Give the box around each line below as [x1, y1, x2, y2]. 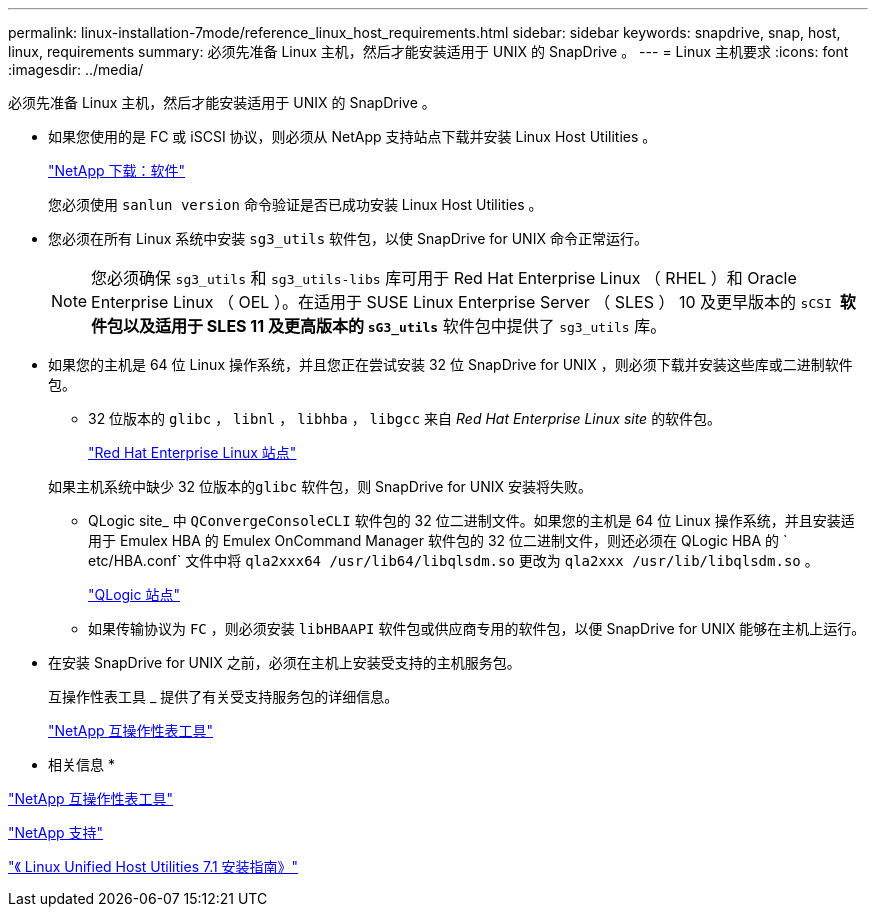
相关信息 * [48, 756, 115, 773]
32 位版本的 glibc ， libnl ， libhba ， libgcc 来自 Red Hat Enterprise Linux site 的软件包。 [88, 410, 722, 427]
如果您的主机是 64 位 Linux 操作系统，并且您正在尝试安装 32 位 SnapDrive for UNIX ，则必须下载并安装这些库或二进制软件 [48, 356, 853, 373]
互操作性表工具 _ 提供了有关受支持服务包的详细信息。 [48, 688, 399, 705]
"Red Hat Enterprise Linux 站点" [88, 444, 297, 461]
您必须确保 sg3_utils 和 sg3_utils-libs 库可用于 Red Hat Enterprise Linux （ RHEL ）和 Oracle [91, 268, 797, 288]
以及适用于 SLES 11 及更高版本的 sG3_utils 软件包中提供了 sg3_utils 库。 [123, 316, 667, 336]
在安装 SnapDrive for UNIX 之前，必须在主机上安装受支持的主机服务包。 [48, 654, 521, 671]
